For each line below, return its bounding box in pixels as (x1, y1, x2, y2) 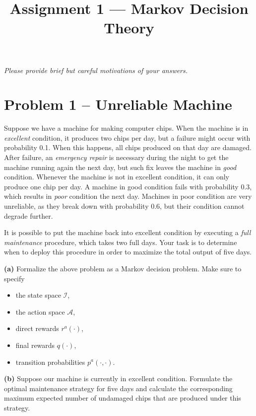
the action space (15, 306, 65, 317)
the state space (15, 290, 61, 300)
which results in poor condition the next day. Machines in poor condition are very (4, 191, 252, 201)
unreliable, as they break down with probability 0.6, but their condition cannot (4, 201, 245, 211)
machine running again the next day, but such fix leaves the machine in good (4, 162, 237, 172)
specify (4, 273, 25, 283)
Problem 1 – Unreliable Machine (4, 94, 232, 114)
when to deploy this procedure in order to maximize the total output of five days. (4, 247, 252, 257)
